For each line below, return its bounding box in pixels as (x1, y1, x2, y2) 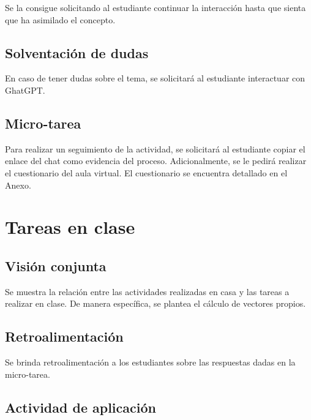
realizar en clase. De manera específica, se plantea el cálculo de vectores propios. (5, 297, 306, 310)
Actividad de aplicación (5, 397, 156, 416)
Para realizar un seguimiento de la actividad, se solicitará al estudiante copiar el (5, 142, 305, 155)
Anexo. (5, 178, 31, 191)
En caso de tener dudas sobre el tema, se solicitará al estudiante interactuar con (5, 72, 305, 84)
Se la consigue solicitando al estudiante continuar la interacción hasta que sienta (5, 1, 306, 13)
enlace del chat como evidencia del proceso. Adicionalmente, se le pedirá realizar (5, 154, 307, 167)
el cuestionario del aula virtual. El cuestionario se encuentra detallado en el (5, 166, 288, 179)
